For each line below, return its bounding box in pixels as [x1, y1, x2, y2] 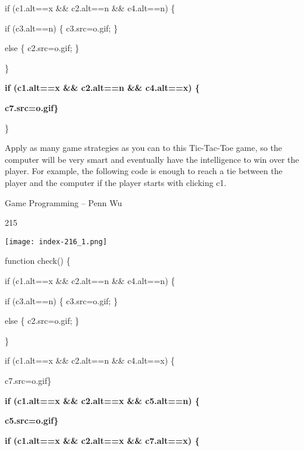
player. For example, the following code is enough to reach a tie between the [5, 165, 283, 177]
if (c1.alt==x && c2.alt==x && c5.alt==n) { [5, 394, 200, 406]
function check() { [5, 254, 71, 267]
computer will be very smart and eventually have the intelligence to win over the [5, 153, 299, 165]
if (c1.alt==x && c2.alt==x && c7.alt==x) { [5, 434, 200, 446]
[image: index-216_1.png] [5, 237, 107, 246]
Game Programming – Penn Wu [5, 196, 122, 209]
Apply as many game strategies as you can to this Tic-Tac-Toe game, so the [5, 141, 282, 154]
